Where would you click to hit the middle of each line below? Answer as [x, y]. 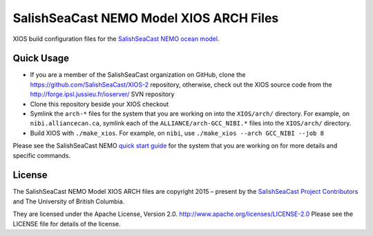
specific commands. [42, 155]
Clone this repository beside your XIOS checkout [99, 104]
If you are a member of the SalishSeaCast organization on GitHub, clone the [138, 75]
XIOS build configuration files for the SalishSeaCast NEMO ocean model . [116, 39]
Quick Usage [41, 58]
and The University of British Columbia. [69, 201]
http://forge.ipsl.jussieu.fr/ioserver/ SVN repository [102, 94]
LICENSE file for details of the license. [67, 224]
